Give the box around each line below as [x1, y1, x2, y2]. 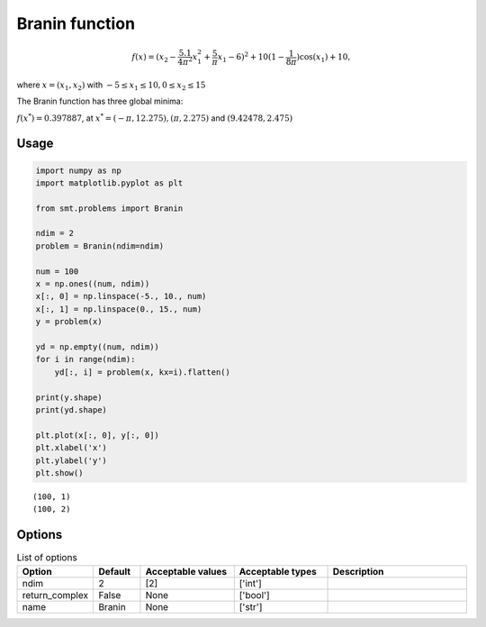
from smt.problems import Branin [35, 203, 184, 214]
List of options [16, 551, 78, 564]
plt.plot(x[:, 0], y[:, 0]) [35, 430, 159, 441]
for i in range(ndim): [35, 354, 136, 365]
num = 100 [35, 266, 79, 277]
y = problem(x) [35, 316, 103, 327]
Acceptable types [238, 565, 317, 577]
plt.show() [35, 468, 84, 477]
